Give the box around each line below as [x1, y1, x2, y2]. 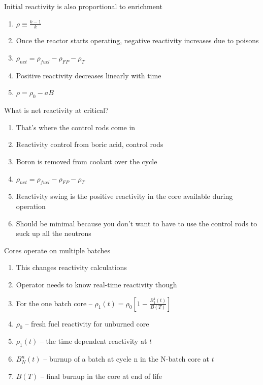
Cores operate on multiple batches [4, 245, 111, 255]
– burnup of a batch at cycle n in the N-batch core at [43, 353, 210, 364]
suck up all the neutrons [16, 228, 91, 239]
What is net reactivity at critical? [4, 105, 109, 115]
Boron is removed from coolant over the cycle [16, 156, 157, 166]
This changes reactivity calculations [16, 262, 127, 273]
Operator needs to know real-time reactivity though [16, 279, 177, 289]
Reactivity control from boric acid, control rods [16, 139, 163, 150]
